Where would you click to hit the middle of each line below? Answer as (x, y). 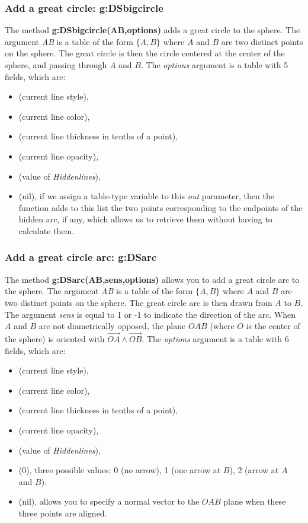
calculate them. (46, 230)
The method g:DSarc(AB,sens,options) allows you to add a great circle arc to (152, 279)
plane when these (255, 501)
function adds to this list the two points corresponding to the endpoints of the (161, 207)
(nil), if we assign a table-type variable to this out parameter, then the (146, 196)
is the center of (273, 326)
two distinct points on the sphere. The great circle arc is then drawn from (139, 302)
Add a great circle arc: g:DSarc (81, 257)
